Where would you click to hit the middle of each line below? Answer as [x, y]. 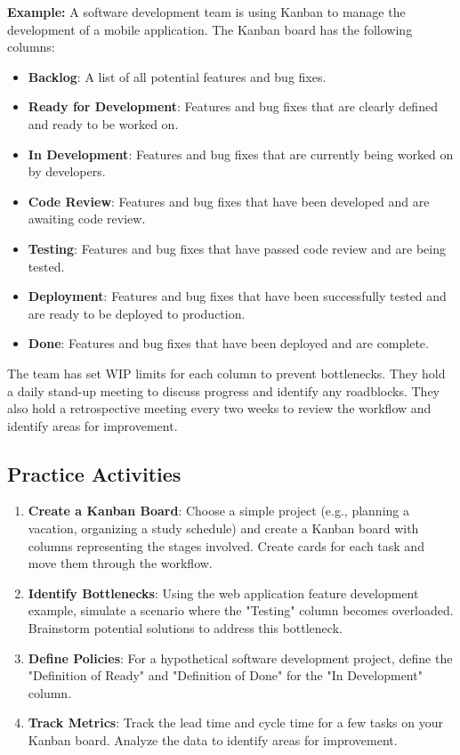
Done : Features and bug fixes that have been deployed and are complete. [228, 343]
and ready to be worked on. [103, 123]
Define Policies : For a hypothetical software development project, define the [240, 658]
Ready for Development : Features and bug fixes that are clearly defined [233, 106]
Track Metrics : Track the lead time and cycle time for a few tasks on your [235, 723]
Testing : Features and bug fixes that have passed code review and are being [237, 248]
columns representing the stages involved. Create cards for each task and [226, 545]
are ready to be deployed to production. [137, 313]
